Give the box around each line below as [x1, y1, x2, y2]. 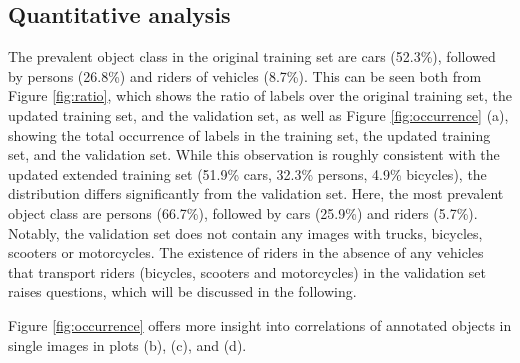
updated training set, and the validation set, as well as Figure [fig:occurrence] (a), [8, 104, 509, 125]
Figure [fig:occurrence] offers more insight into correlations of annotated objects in [8, 314, 512, 335]
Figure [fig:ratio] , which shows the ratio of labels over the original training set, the [8, 85, 512, 106]
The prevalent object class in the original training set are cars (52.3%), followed [8, 46, 496, 67]
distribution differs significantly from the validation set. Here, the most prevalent [8, 183, 504, 204]
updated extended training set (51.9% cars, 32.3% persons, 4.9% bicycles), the [8, 163, 487, 184]
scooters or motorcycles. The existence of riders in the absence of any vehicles [8, 242, 484, 263]
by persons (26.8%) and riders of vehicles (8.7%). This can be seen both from [8, 65, 482, 86]
